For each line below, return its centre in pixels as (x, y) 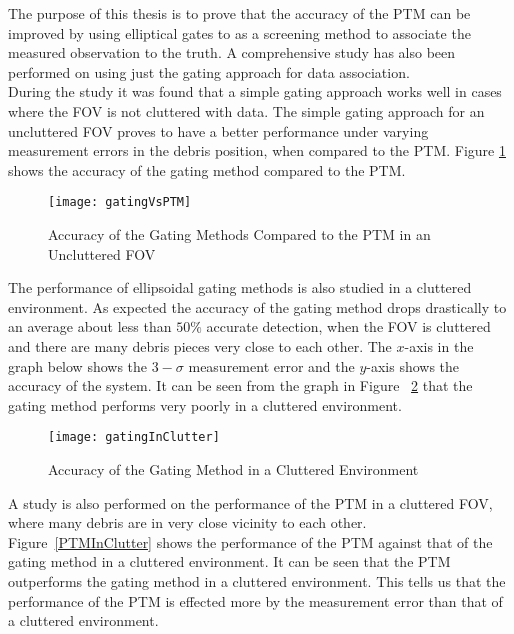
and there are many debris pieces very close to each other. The (200, 345)
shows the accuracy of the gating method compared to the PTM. (207, 169)
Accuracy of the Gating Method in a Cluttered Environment (233, 469)
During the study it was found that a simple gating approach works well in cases (255, 91)
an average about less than (90, 326)
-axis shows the (413, 365)
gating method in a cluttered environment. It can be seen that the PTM (229, 561)
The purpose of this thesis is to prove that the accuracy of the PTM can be (239, 13)
